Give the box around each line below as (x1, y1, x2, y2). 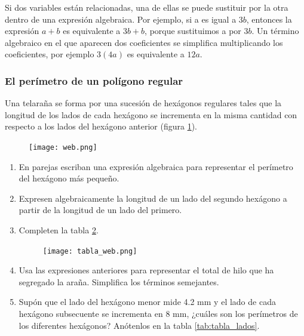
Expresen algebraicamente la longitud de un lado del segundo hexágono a (19, 192, 287, 204)
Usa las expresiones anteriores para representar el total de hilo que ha (19, 264, 274, 276)
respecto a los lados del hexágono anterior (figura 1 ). (5, 120, 198, 132)
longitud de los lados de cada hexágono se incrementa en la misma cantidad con (5, 108, 297, 121)
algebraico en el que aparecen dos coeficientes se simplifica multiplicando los (5, 36, 283, 48)
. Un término (251, 24, 299, 37)
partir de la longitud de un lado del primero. (19, 204, 182, 216)
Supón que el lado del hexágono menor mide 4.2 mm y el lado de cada (19, 295, 276, 308)
